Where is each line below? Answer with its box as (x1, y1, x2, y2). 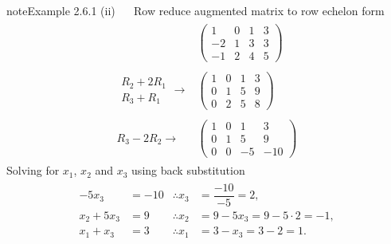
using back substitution (131, 162, 245, 179)
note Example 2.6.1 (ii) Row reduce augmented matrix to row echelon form (6, 2, 385, 18)
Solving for (6, 162, 60, 179)
